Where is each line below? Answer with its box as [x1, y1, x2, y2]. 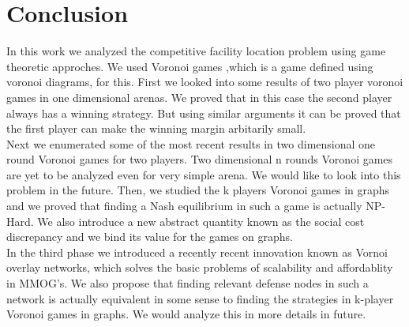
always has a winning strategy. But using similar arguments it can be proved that [6, 104, 401, 121]
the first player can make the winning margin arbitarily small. [6, 120, 306, 137]
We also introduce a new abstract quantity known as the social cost [37, 212, 365, 229]
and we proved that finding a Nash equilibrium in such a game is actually [6, 197, 362, 214]
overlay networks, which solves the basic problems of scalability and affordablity [6, 259, 393, 276]
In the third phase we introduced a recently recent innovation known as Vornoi [6, 243, 388, 260]
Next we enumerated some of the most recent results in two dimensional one [6, 135, 376, 152]
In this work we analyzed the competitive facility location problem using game [6, 43, 386, 59]
